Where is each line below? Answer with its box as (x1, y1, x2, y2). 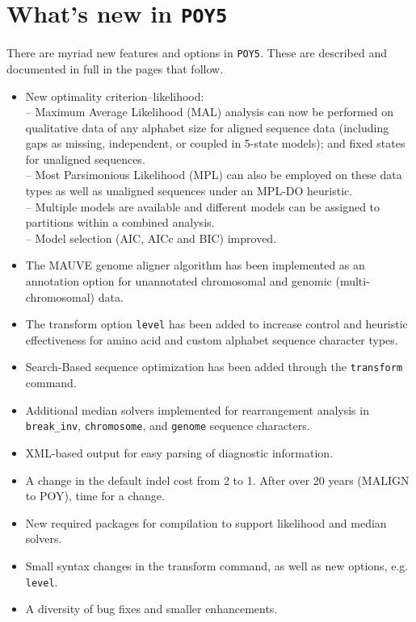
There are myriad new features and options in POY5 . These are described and (6, 44, 387, 61)
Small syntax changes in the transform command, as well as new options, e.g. (25, 557, 409, 574)
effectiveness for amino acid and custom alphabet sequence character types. (25, 331, 398, 348)
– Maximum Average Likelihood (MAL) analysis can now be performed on (25, 103, 394, 120)
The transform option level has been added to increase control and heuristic (25, 315, 408, 332)
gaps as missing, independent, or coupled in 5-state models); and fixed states (25, 135, 405, 152)
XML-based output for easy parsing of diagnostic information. (25, 444, 334, 461)
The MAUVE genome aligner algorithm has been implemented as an (25, 257, 365, 273)
